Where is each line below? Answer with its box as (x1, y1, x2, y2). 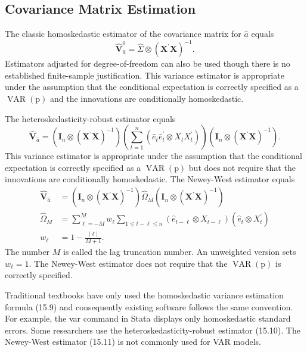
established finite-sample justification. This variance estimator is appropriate (5, 68, 284, 81)
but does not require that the (188, 161, 296, 173)
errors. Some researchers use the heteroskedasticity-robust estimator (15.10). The (5, 323, 300, 336)
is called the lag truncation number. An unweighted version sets (63, 245, 296, 258)
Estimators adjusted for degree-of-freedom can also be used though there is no (5, 57, 290, 70)
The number (5, 245, 50, 258)
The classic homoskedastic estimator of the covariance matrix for (5, 27, 241, 40)
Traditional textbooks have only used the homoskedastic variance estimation (5, 289, 284, 301)
